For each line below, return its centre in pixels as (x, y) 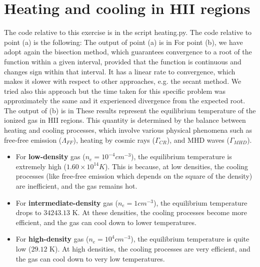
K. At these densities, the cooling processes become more (160, 212)
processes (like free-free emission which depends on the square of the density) (134, 176)
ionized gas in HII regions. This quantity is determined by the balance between (125, 120)
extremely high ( (41, 166)
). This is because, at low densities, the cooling (176, 166)
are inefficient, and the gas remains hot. (76, 186)
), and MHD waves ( (198, 139)
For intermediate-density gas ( (67, 202)
